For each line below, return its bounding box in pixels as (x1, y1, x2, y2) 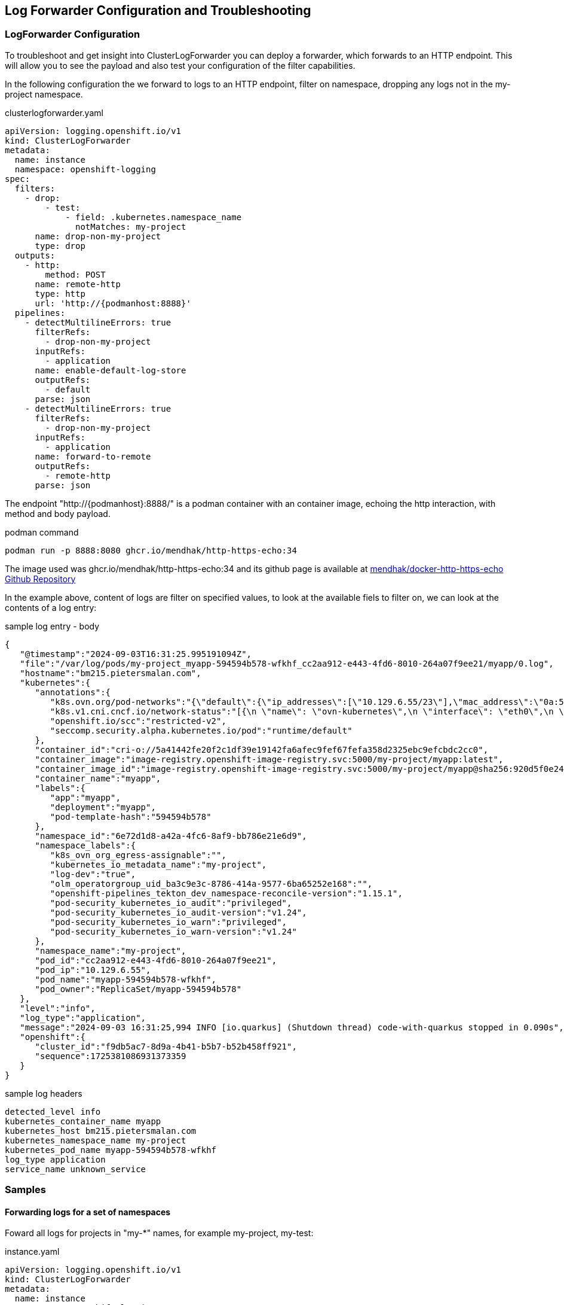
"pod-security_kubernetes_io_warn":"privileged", (50, 917, 287, 927)
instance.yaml (5, 1246, 60, 1257)
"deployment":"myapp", (50, 802, 156, 812)
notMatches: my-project (75, 221, 186, 232)
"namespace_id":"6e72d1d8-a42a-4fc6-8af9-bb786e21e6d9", (35, 831, 307, 841)
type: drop (35, 241, 85, 251)
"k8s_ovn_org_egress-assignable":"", (50, 850, 226, 860)
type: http (35, 288, 85, 299)
